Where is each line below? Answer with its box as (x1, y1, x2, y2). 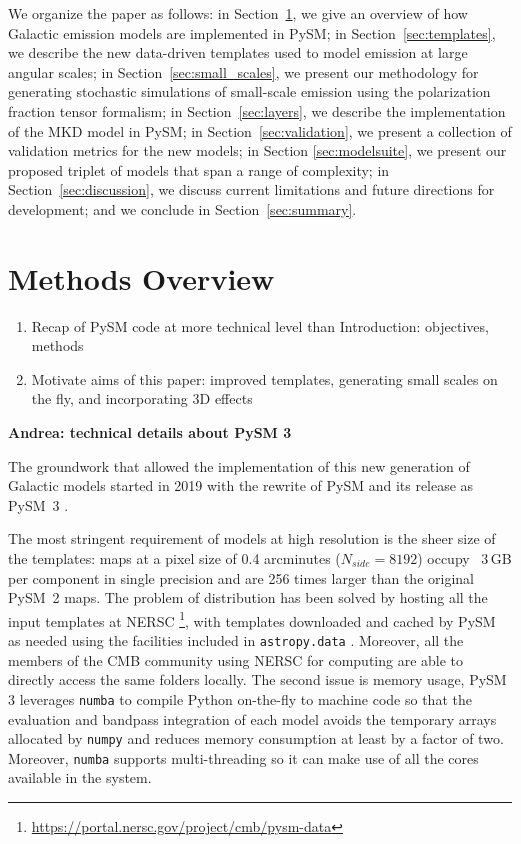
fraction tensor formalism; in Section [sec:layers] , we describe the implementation (8, 100, 506, 121)
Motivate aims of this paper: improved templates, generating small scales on (31, 368, 498, 389)
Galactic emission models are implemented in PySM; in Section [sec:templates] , (8, 22, 496, 43)
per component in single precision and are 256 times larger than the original (8, 567, 474, 588)
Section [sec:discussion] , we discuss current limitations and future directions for (8, 179, 495, 200)
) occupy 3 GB (417, 548, 512, 568)
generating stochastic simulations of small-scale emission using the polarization (8, 81, 491, 102)
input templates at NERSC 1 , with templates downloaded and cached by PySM (8, 607, 496, 631)
